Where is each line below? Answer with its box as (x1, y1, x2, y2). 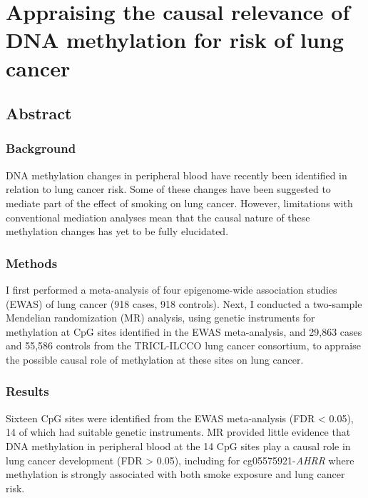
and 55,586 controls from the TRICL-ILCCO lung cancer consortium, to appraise (6, 338, 361, 353)
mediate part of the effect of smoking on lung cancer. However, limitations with (6, 195, 353, 210)
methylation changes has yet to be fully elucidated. (6, 224, 229, 239)
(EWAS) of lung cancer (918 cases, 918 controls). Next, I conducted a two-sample (6, 296, 362, 311)
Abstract (6, 102, 72, 124)
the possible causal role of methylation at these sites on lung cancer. (6, 352, 304, 367)
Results (6, 382, 49, 400)
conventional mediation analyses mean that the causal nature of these (6, 209, 310, 224)
